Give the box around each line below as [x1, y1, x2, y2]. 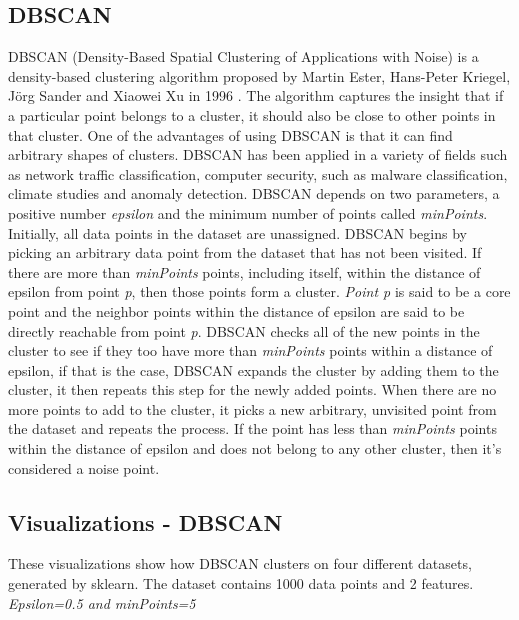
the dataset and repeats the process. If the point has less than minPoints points [8, 418, 497, 439]
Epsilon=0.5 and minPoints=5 [8, 592, 196, 613]
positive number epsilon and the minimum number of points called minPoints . [8, 202, 488, 223]
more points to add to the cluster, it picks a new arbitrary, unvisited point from [8, 398, 497, 419]
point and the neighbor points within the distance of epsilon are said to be [8, 300, 465, 321]
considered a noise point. [8, 457, 160, 478]
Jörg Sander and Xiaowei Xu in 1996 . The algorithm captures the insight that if [8, 85, 504, 106]
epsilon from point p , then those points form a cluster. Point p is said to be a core [8, 281, 511, 302]
